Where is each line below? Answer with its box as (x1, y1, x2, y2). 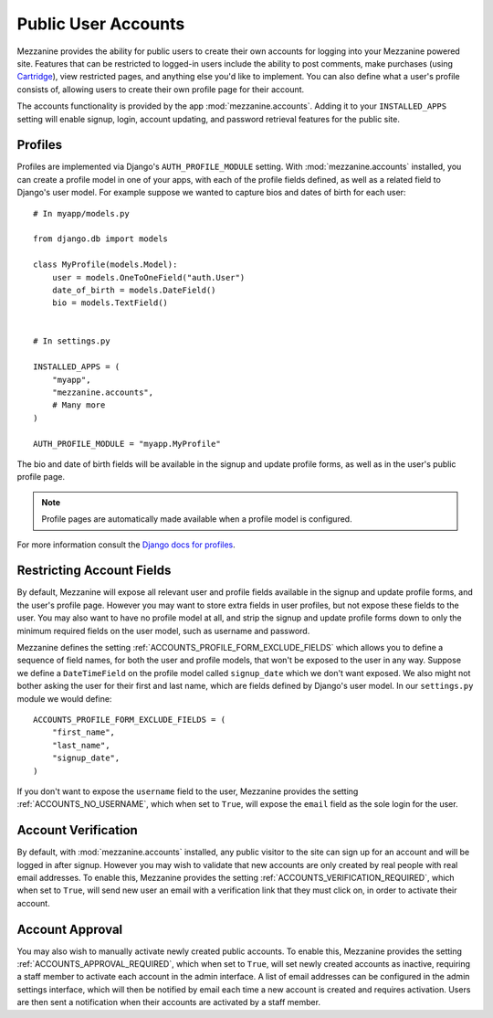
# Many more (51, 400, 106, 410)
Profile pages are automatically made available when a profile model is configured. (41, 514, 352, 525)
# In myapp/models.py (33, 208, 130, 218)
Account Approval (16, 921, 123, 937)
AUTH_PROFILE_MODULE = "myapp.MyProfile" (33, 439, 221, 449)
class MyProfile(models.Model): (33, 260, 178, 270)
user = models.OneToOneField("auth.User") (51, 272, 246, 282)
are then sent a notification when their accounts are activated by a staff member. (16, 997, 321, 1008)
